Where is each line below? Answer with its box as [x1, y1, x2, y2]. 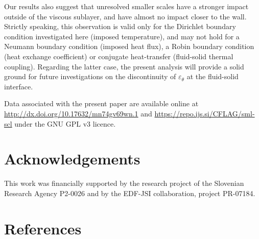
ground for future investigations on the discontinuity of [4, 71, 176, 82]
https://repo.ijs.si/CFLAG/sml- [154, 108, 255, 118]
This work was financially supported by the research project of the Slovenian [4, 178, 244, 188]
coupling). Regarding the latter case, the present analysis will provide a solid [4, 61, 244, 71]
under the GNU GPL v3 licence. [14, 118, 116, 129]
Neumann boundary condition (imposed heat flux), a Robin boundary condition [4, 41, 254, 52]
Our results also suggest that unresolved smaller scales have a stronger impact [4, 1, 249, 11]
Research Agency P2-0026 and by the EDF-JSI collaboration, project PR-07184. [4, 187, 255, 198]
